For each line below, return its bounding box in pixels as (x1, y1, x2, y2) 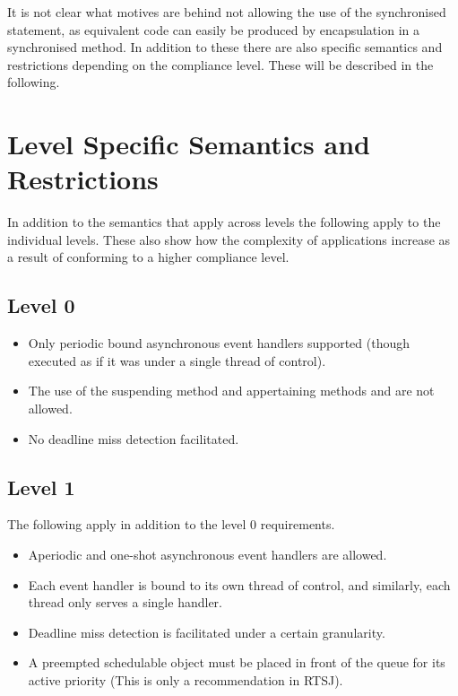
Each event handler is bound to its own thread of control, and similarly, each (28, 575, 451, 594)
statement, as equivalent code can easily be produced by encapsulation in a (7, 20, 419, 39)
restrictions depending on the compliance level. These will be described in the (7, 55, 434, 74)
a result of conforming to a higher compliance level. (7, 248, 289, 266)
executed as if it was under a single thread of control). (28, 351, 326, 370)
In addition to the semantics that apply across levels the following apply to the (7, 213, 441, 231)
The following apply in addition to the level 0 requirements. (7, 515, 335, 534)
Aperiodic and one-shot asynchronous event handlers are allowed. (28, 545, 387, 564)
